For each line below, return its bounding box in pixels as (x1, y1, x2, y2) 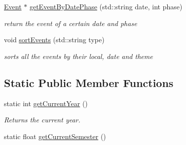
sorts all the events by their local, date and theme (4, 51, 153, 61)
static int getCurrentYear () (4, 98, 88, 108)
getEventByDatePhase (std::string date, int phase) (29, 1, 183, 11)
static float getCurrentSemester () (4, 131, 106, 141)
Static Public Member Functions (4, 75, 174, 90)
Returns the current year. (4, 115, 80, 125)
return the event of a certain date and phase (4, 18, 137, 28)
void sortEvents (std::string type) (4, 34, 105, 45)
